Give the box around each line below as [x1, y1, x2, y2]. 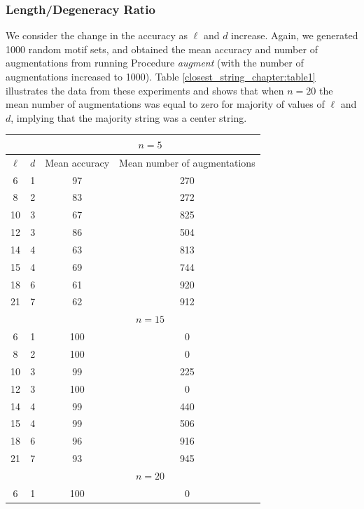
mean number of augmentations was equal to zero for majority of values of [6, 97, 325, 111]
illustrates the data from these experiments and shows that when [6, 83, 284, 97]
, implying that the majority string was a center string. [10, 110, 247, 125]
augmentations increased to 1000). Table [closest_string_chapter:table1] [6, 69, 316, 83]
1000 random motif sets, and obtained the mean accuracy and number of [6, 41, 318, 56]
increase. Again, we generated [231, 28, 358, 43]
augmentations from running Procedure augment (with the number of [6, 55, 304, 70]
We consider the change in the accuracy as [6, 28, 188, 43]
